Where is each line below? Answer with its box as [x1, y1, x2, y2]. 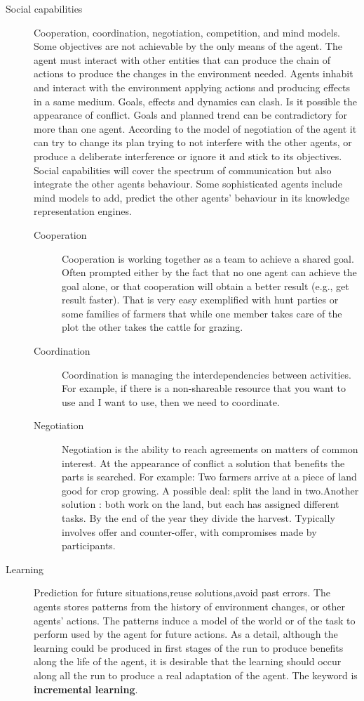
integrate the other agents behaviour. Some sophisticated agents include [34, 176, 342, 191]
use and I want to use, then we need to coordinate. [62, 394, 280, 409]
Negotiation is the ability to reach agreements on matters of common [62, 442, 358, 457]
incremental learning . [34, 681, 138, 696]
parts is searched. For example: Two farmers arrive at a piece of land [62, 469, 357, 484]
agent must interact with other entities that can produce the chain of [34, 52, 330, 67]
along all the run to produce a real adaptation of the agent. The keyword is [34, 667, 358, 682]
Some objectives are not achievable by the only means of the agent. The [34, 39, 342, 53]
